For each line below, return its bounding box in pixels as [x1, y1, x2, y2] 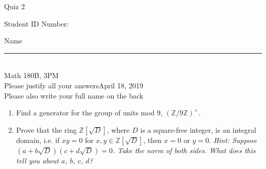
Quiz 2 [4, 1, 25, 11]
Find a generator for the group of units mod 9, [16, 107, 163, 118]
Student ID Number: [4, 18, 69, 29]
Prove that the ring [16, 124, 77, 135]
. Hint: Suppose [209, 134, 257, 145]
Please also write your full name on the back [4, 90, 144, 101]
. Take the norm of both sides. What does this [113, 144, 256, 155]
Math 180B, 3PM [4, 70, 59, 81]
